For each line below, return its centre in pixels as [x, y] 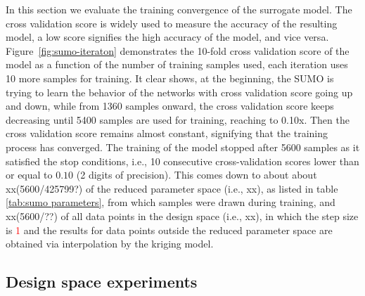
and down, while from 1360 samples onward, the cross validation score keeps [170, 106]
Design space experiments [102, 282]
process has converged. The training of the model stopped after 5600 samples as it [183, 147]
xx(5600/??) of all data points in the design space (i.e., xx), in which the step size [182, 215]
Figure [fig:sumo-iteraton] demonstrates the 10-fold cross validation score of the [178, 50]
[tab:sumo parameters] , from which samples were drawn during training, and [171, 202]
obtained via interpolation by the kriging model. [110, 244]
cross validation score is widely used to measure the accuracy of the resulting [172, 23]
